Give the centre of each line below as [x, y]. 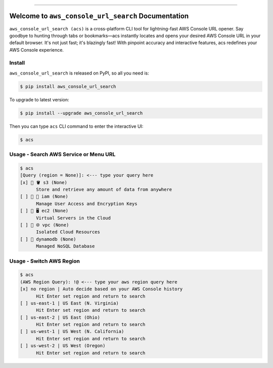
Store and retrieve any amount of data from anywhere [104, 190]
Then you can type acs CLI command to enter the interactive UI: [76, 126]
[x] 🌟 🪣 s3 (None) [44, 182]
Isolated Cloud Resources [68, 232]
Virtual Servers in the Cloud [74, 218]
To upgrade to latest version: [39, 99]
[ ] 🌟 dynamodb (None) [48, 239]
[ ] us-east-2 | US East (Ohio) [60, 317]
